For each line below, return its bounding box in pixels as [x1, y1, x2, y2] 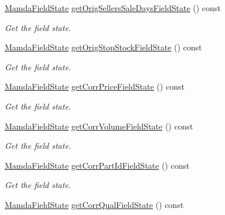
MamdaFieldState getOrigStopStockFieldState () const [5, 41, 202, 53]
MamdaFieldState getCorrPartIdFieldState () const [5, 159, 190, 171]
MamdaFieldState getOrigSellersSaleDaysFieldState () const [5, 2, 221, 13]
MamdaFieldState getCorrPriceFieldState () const [5, 80, 185, 93]
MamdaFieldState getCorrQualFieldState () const [5, 198, 184, 210]
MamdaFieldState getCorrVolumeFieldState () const [5, 120, 193, 132]
